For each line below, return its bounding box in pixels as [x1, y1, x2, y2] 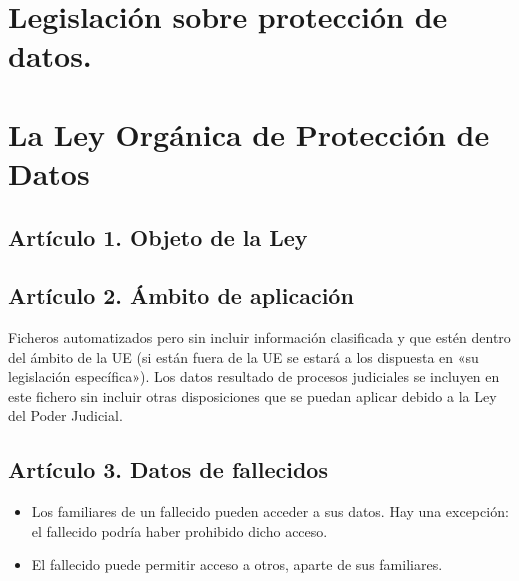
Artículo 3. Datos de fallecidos [8, 454, 328, 485]
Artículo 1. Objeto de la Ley [8, 221, 308, 252]
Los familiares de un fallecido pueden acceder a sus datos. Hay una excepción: [31, 501, 509, 522]
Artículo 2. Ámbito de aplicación [8, 280, 354, 311]
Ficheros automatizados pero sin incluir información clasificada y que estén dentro [8, 327, 511, 348]
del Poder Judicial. [8, 405, 123, 426]
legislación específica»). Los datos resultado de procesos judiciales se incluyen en [8, 366, 500, 387]
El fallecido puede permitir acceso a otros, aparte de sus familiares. [31, 554, 443, 575]
